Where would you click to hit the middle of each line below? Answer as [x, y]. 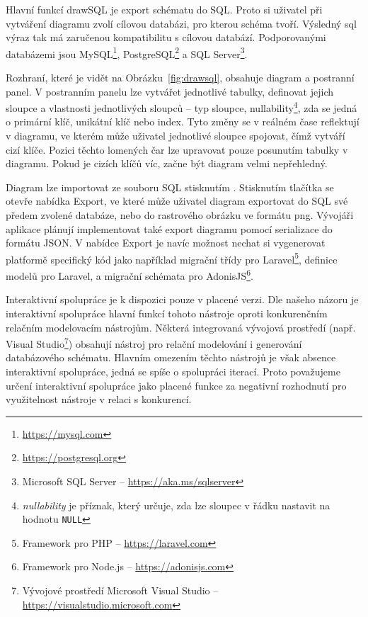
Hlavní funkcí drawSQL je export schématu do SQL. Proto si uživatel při [164, 9]
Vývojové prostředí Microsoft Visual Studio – [120, 590]
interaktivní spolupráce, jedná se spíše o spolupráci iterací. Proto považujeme [173, 371]
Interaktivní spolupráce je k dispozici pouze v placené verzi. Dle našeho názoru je [182, 299]
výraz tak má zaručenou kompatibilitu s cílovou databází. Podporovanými [166, 37]
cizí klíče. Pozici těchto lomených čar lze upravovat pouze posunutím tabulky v [177, 149]
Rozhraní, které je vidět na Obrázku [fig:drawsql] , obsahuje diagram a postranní [180, 78]
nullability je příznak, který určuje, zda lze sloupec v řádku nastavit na [176, 505]
